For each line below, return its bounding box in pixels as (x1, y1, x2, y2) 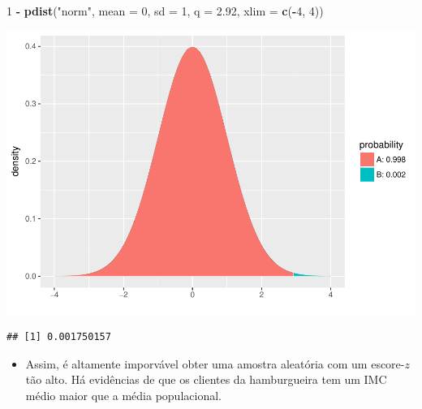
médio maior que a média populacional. (25, 386, 222, 403)
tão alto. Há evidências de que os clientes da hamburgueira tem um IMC (25, 371, 387, 388)
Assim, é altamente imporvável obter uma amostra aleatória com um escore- (25, 355, 405, 372)
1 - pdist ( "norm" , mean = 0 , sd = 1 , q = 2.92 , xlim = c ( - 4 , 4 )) (6, 2, 324, 19)
